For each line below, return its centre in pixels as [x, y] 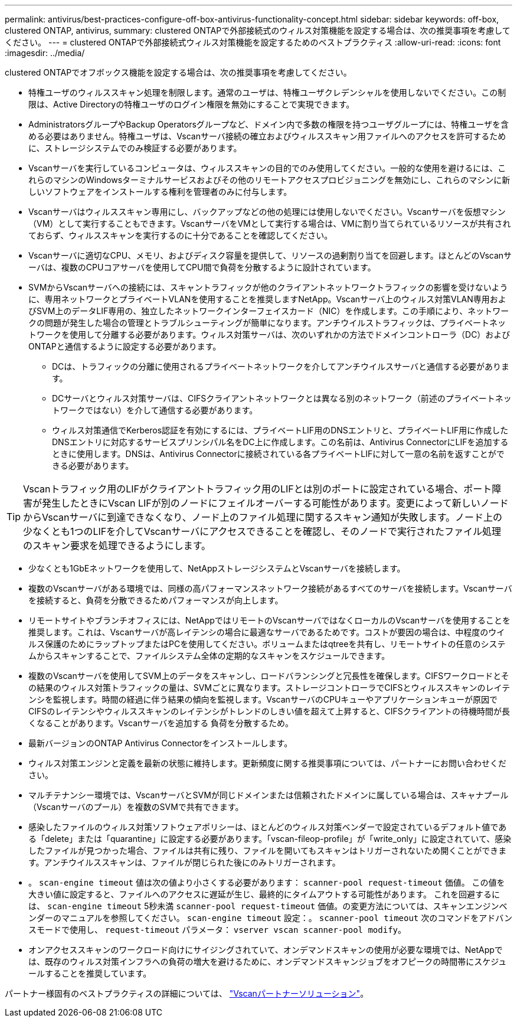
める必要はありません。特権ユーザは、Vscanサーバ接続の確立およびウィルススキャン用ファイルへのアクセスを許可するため [267, 136]
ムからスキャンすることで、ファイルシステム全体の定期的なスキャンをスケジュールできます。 [209, 656]
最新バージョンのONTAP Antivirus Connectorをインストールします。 [161, 743]
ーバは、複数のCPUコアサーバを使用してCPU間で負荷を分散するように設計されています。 [202, 267]
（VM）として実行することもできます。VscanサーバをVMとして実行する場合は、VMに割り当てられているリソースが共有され [270, 223]
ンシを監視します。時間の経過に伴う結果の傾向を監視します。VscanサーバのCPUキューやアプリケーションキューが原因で [263, 699]
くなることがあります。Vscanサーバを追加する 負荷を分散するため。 [161, 723]
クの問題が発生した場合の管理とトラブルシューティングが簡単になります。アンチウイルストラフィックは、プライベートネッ [267, 323]
